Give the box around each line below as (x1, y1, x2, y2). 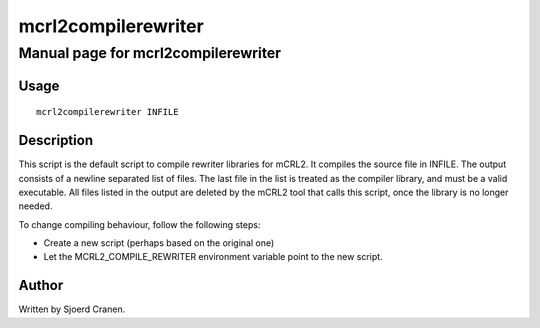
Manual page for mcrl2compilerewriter (18, 44, 282, 62)
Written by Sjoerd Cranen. (18, 303, 126, 315)
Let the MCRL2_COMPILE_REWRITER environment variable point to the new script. (43, 251, 384, 263)
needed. (18, 200, 53, 212)
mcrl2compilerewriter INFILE (36, 106, 179, 118)
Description (18, 132, 94, 149)
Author (18, 277, 64, 294)
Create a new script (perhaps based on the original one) (43, 237, 275, 249)
